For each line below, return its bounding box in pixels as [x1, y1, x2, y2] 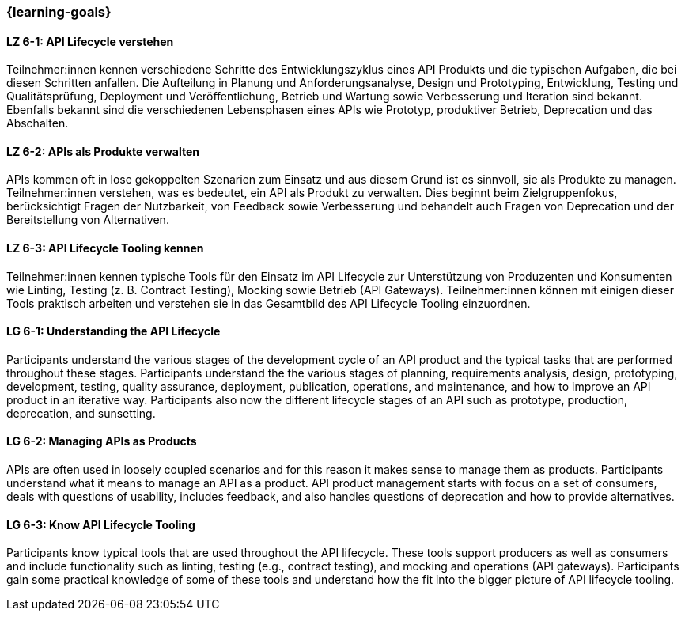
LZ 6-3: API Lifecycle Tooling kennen [6, 241, 204, 256]
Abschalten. [6, 116, 69, 131]
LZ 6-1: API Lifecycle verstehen [6, 34, 174, 48]
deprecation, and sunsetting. [6, 406, 156, 420]
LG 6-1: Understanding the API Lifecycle [6, 324, 221, 339]
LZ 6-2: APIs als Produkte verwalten [6, 144, 200, 158]
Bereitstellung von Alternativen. [6, 213, 169, 227]
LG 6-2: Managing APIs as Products [6, 434, 197, 449]
